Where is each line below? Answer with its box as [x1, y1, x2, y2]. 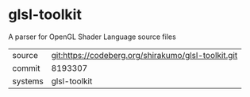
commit [12, 62, 40, 73]
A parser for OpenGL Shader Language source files [8, 32, 176, 41]
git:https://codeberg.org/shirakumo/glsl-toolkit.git [51, 49, 238, 60]
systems [12, 76, 44, 87]
